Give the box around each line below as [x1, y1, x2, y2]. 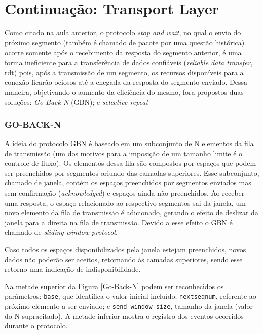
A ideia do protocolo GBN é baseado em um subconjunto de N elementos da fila [5, 138, 254, 149]
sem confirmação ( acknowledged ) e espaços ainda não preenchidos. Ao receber [5, 187, 245, 198]
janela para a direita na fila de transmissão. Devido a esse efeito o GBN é [5, 217, 233, 227]
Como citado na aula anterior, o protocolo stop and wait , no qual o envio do [5, 27, 241, 38]
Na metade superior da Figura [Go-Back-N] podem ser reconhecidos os [5, 280, 224, 291]
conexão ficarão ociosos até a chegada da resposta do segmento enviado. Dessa [5, 77, 248, 87]
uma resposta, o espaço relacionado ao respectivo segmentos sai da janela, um [5, 197, 246, 208]
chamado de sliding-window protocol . [5, 227, 118, 237]
